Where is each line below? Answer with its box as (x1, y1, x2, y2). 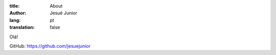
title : (9, 3, 20, 9)
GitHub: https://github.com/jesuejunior (9, 43, 90, 49)
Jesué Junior (50, 10, 78, 16)
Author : (9, 10, 27, 16)
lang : (9, 17, 21, 23)
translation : (9, 24, 35, 31)
